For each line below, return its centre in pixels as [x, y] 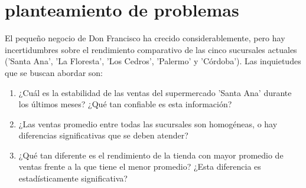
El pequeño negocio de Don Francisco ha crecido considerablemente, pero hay [145, 38]
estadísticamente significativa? [73, 178]
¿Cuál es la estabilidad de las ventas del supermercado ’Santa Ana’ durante [155, 92]
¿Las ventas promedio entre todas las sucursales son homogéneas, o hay [148, 123]
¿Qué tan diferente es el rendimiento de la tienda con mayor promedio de [151, 155]
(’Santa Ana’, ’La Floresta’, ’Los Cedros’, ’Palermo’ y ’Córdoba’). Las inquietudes [153, 61]
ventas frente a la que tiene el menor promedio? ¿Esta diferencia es [140, 166]
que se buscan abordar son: [54, 72]
